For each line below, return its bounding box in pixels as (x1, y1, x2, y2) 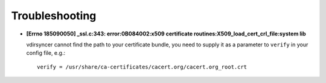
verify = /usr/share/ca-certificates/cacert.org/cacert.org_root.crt (37, 63, 248, 70)
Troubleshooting (11, 9, 97, 22)
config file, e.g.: (26, 49, 66, 57)
